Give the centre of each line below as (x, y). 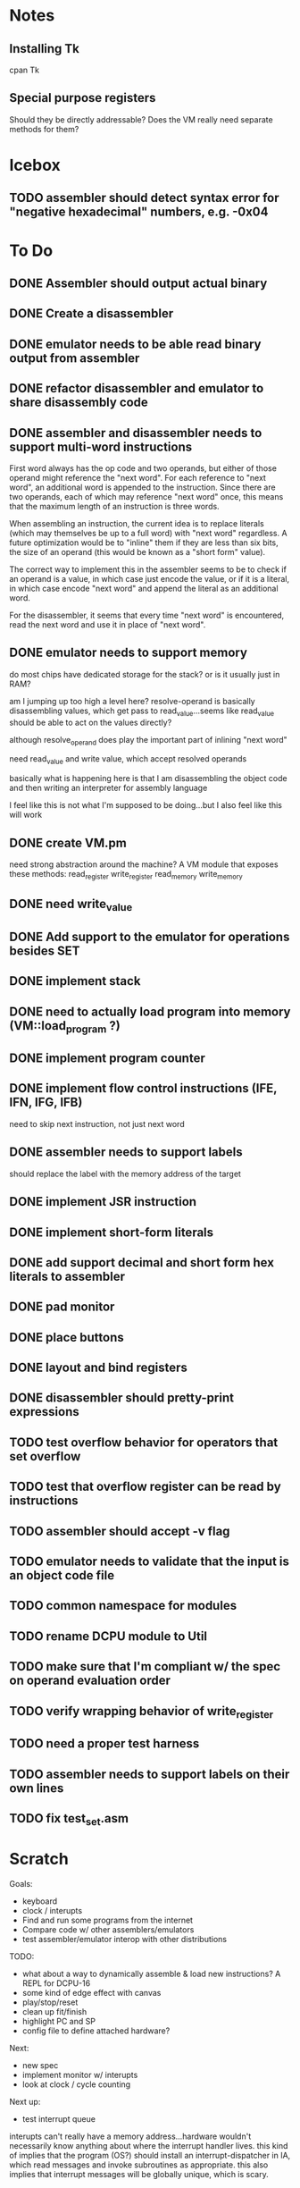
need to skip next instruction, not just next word (97, 1123)
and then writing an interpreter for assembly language (108, 788)
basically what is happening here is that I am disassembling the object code (148, 778)
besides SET (45, 951)
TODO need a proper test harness (104, 1744)
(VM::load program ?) (65, 1027)
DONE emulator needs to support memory (129, 653)
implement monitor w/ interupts (80, 2075)
